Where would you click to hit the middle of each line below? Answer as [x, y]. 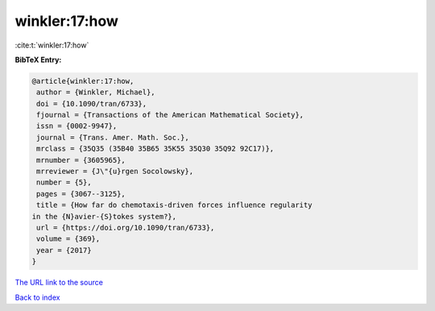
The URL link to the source [59, 283]
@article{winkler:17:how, [83, 81]
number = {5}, [64, 182]
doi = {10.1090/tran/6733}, [92, 104]
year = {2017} [64, 250]
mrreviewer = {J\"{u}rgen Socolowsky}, [115, 172]
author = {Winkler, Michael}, [96, 92]
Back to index [37, 297]
